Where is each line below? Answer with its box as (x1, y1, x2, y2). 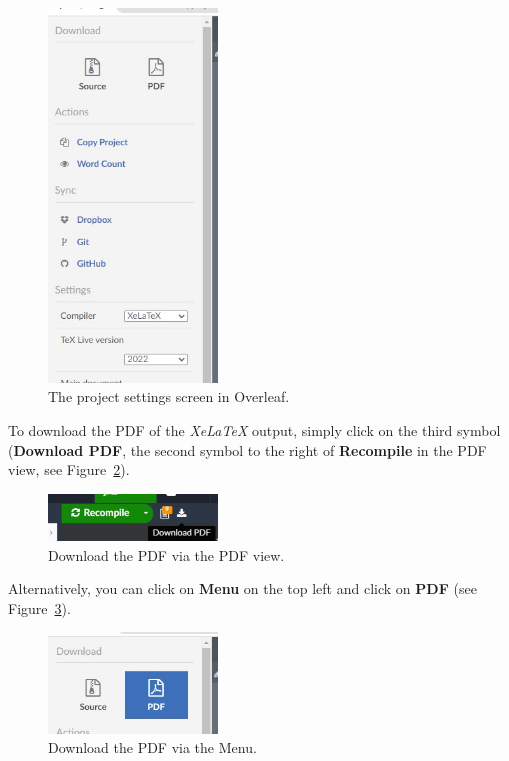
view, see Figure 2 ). (8, 459, 130, 480)
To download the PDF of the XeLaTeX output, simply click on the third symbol (8, 419, 501, 440)
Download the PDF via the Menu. (48, 737, 257, 758)
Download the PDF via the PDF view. (48, 544, 285, 565)
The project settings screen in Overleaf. (48, 386, 290, 407)
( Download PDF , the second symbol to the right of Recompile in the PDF (8, 439, 487, 460)
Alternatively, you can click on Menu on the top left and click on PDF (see (8, 578, 477, 599)
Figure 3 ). (8, 597, 71, 618)
